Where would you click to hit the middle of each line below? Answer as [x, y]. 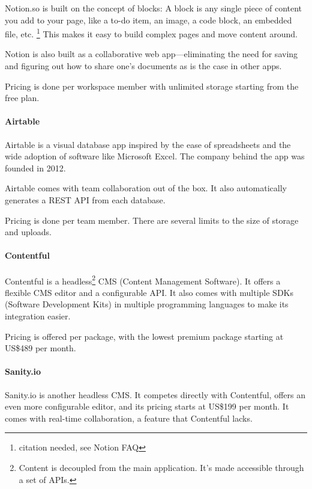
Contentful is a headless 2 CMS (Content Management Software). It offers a [143, 280]
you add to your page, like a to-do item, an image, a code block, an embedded [148, 20]
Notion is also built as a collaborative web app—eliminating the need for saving [151, 54]
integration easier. [38, 316]
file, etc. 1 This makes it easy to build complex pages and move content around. [151, 33]
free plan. [22, 98]
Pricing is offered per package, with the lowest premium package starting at [144, 336]
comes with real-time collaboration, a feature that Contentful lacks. [129, 418]
